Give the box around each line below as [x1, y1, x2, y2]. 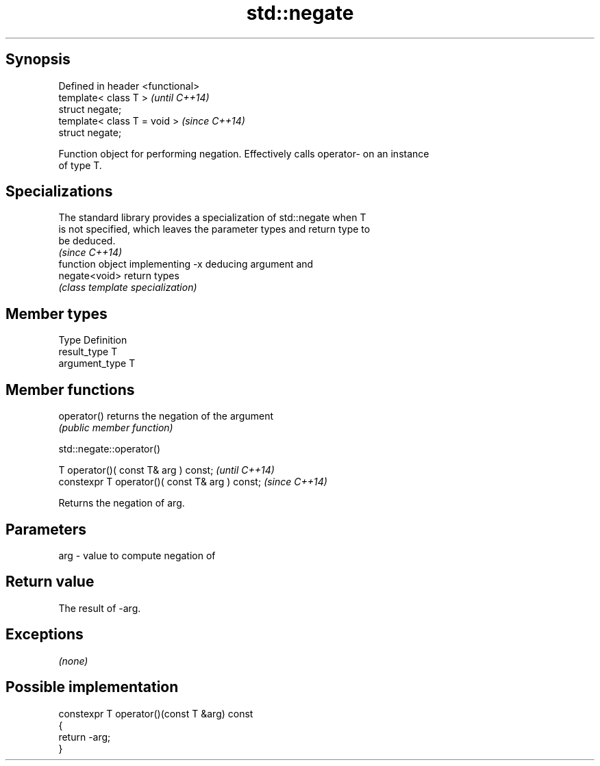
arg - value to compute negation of [58, 549, 216, 561]
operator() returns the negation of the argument [58, 410, 273, 422]
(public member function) [58, 422, 173, 434]
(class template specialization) [58, 281, 197, 294]
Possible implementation [5, 678, 179, 696]
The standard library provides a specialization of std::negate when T [58, 212, 366, 224]
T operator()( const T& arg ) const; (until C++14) [58, 464, 275, 476]
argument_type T [58, 357, 136, 370]
